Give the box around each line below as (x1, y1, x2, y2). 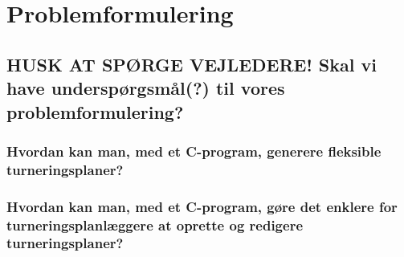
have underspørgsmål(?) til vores (6, 75, 285, 100)
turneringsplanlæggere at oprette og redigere (6, 214, 304, 235)
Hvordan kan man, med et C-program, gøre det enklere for (6, 196, 398, 216)
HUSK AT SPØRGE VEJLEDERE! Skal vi (6, 51, 377, 76)
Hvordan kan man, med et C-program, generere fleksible (6, 141, 382, 161)
